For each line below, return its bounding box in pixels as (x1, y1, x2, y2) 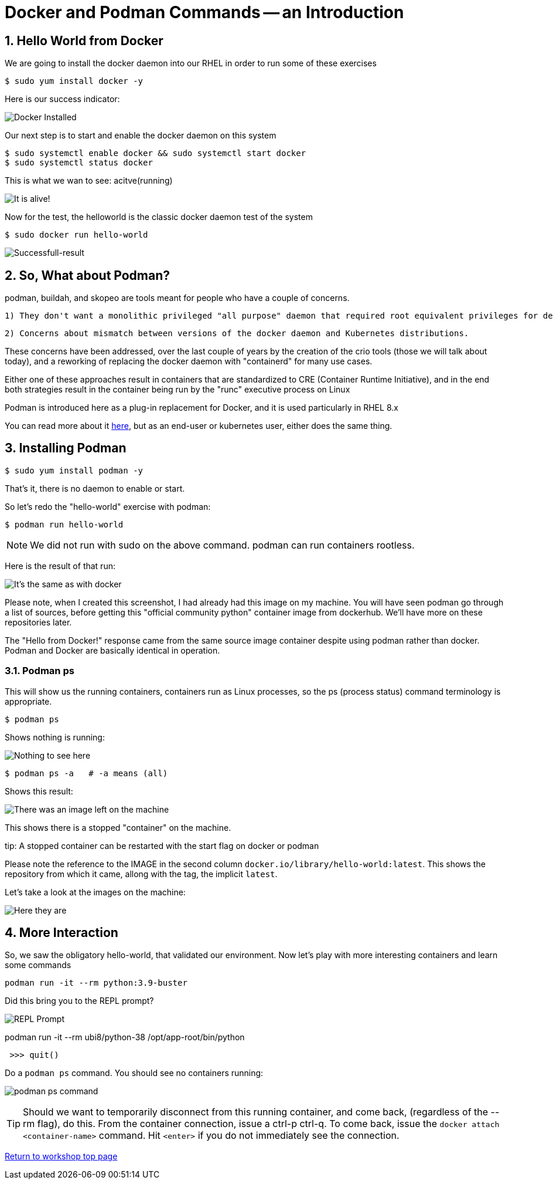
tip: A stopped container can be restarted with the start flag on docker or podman (5, 840, 319, 851)
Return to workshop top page (5, 1151, 118, 1162)
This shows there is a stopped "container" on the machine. (5, 822, 231, 833)
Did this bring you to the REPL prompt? (5, 996, 154, 1006)
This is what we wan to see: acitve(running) (5, 175, 173, 186)
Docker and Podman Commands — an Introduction (5, 2, 404, 22)
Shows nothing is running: (5, 732, 105, 742)
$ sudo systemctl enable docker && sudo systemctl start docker (5, 148, 306, 158)
